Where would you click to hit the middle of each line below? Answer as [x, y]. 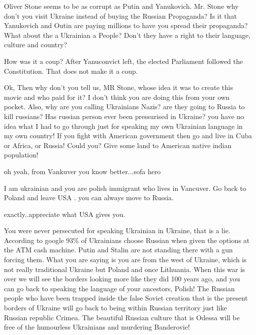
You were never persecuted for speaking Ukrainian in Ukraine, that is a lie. [117, 230]
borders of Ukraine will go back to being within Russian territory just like [115, 308]
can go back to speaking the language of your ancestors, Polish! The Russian [119, 288]
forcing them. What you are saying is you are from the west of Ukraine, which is [125, 259]
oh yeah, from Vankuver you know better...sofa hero [82, 171]
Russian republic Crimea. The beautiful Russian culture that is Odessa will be [122, 317]
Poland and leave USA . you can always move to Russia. [89, 198]
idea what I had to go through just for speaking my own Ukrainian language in [123, 126]
